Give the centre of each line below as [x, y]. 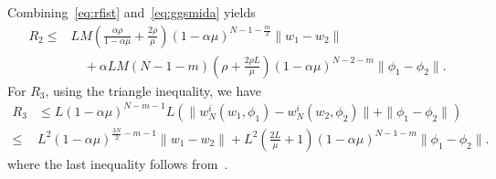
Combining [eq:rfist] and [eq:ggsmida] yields [132, 12]
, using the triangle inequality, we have [153, 90]
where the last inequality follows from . [118, 163]
